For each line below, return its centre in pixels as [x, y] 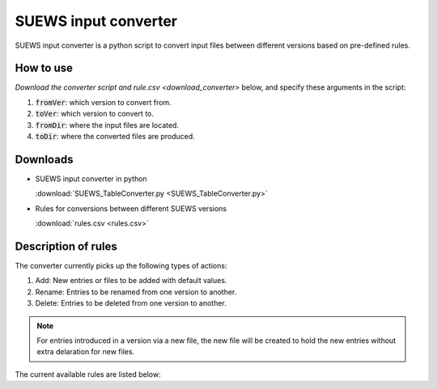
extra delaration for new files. [86, 352]
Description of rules [66, 246]
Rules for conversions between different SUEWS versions [131, 208]
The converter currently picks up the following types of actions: [121, 266]
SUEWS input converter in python [91, 179]
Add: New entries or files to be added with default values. [131, 281]
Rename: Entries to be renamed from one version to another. [136, 292]
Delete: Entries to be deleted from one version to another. [131, 303]
